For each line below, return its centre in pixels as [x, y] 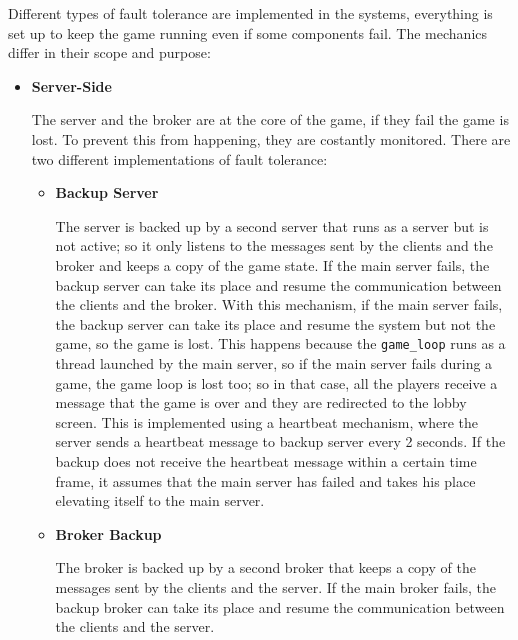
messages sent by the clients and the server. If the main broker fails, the [276, 586]
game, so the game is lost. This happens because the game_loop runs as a [280, 343]
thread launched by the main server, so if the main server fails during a [274, 362]
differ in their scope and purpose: [109, 52]
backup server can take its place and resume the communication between [278, 284]
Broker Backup [108, 533]
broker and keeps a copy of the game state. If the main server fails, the [272, 264]
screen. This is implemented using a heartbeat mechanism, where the [266, 421]
